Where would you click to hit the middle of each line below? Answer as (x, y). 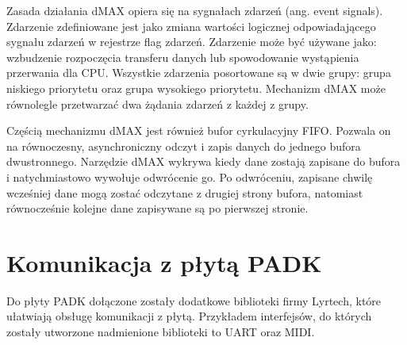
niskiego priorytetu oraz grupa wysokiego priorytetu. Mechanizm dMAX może (196, 88)
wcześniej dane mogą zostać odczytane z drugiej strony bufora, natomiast (185, 192)
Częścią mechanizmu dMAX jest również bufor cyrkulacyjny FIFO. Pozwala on (199, 130)
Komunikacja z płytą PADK (164, 262)
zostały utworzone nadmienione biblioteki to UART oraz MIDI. (161, 332)
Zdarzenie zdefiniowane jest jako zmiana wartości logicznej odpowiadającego (191, 26)
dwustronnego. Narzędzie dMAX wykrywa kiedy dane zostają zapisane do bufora (203, 161)
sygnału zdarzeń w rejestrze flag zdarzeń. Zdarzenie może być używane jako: (192, 42)
